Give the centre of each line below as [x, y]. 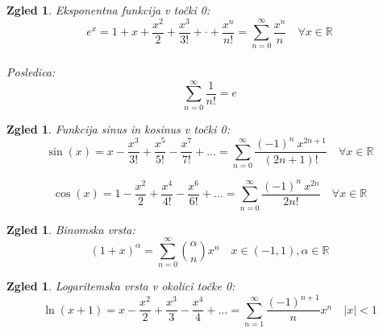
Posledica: [31, 72]
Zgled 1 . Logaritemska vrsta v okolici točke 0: [121, 286]
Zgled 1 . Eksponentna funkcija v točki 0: [108, 10]
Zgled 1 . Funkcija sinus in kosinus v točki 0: [119, 128]
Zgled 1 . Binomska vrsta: [71, 229]
